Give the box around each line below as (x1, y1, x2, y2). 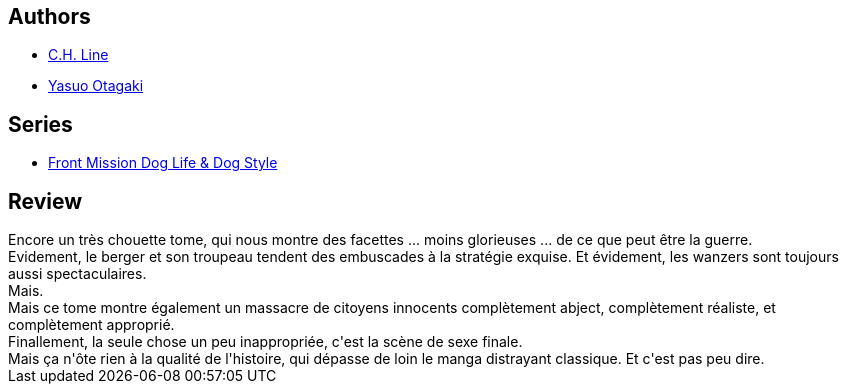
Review (8, 188, 83, 214)
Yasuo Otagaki (48, 77, 144, 95)
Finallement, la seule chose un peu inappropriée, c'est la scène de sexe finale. (8, 333, 523, 351)
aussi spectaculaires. (8, 265, 147, 283)
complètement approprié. (8, 316, 175, 334)
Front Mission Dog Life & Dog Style (48, 154, 278, 172)
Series (8, 111, 73, 137)
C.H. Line (48, 46, 109, 64)
